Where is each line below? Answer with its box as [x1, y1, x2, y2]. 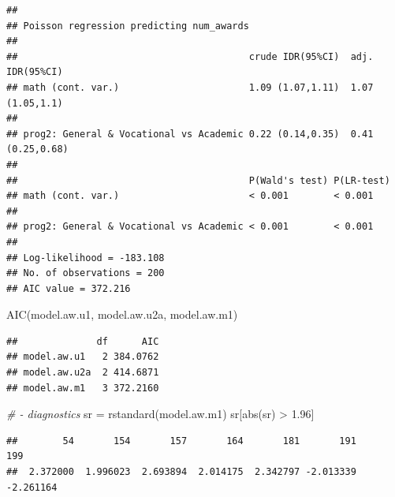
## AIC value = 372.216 [6, 282, 131, 294]
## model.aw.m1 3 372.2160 [6, 382, 159, 394]
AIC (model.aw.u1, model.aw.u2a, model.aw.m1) [6, 306, 238, 323]
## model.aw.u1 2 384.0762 [6, 351, 159, 363]
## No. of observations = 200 [6, 267, 165, 279]
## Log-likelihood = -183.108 [6, 252, 165, 263]
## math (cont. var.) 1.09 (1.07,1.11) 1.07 [6, 81, 374, 93]
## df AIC [6, 335, 159, 347]
